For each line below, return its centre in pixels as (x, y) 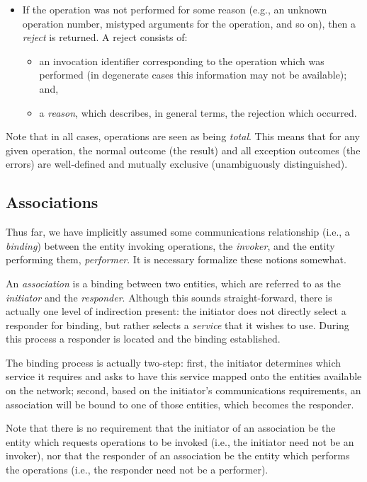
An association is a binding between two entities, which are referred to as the (173, 283)
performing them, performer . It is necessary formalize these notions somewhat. (176, 259)
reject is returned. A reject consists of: (105, 37)
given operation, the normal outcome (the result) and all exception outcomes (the (183, 150)
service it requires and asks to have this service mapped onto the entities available (184, 376)
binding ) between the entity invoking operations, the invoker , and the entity (170, 245)
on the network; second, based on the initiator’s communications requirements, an (183, 390)
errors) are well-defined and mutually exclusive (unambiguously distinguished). (177, 164)
